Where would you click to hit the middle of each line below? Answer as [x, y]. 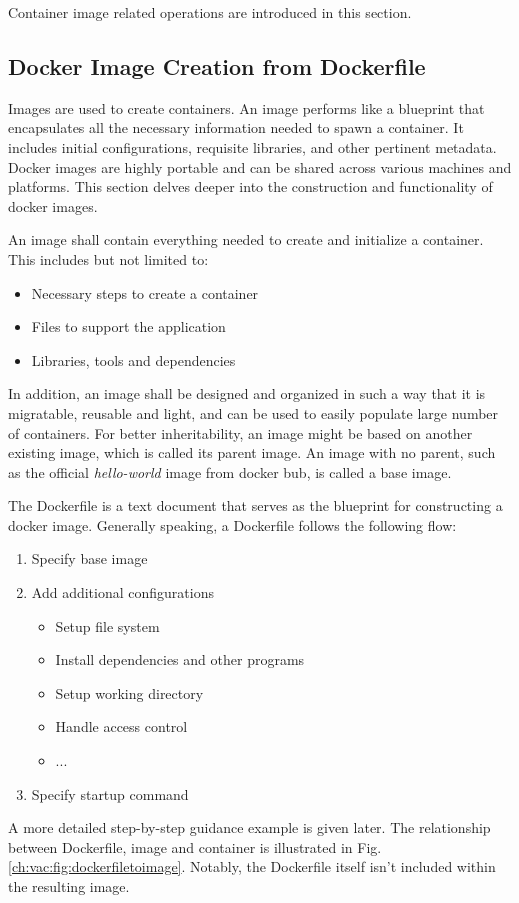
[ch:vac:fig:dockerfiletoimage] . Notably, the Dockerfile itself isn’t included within [252, 866]
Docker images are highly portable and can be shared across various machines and [260, 166]
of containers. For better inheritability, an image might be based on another [240, 432]
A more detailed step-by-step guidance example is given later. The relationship [249, 827]
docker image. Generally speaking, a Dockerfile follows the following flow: [232, 524]
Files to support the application [128, 326]
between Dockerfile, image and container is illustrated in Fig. [195, 846]
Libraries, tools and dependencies [133, 359]
